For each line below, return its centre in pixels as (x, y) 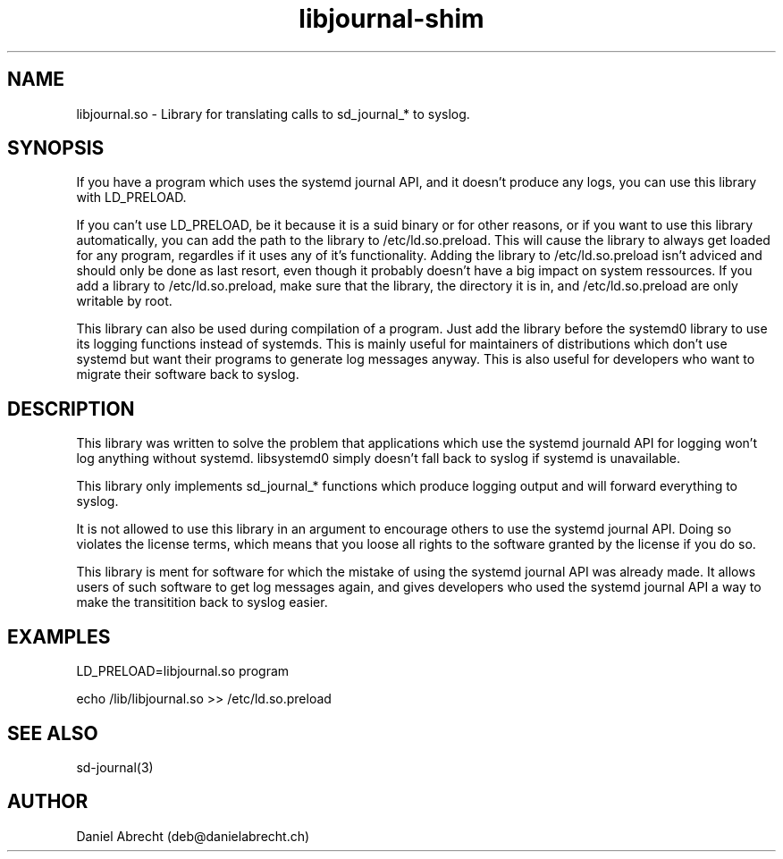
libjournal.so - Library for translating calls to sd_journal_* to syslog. (273, 114)
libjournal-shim (391, 19)
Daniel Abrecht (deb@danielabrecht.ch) (193, 836)
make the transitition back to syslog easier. (202, 602)
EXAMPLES (59, 636)
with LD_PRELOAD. (131, 198)
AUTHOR (48, 802)
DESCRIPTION (71, 408)
